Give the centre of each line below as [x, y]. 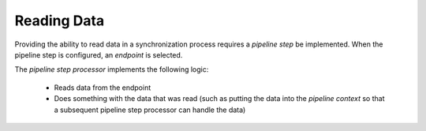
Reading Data [60, 21]
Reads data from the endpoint [103, 88]
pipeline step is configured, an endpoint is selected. [99, 54]
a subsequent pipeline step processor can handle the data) [150, 110]
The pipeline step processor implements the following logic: [112, 69]
